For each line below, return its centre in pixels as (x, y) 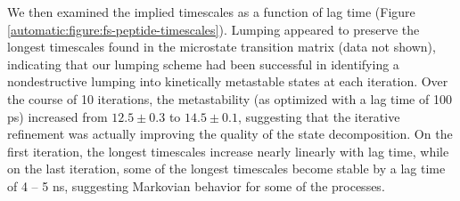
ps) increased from (57, 116)
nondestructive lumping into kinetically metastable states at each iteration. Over (228, 81)
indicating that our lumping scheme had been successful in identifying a (203, 64)
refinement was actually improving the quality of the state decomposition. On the (230, 134)
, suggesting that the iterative (319, 116)
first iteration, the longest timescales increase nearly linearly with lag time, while (228, 151)
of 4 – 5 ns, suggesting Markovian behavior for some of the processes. (196, 185)
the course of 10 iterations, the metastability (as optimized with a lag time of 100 (230, 98)
